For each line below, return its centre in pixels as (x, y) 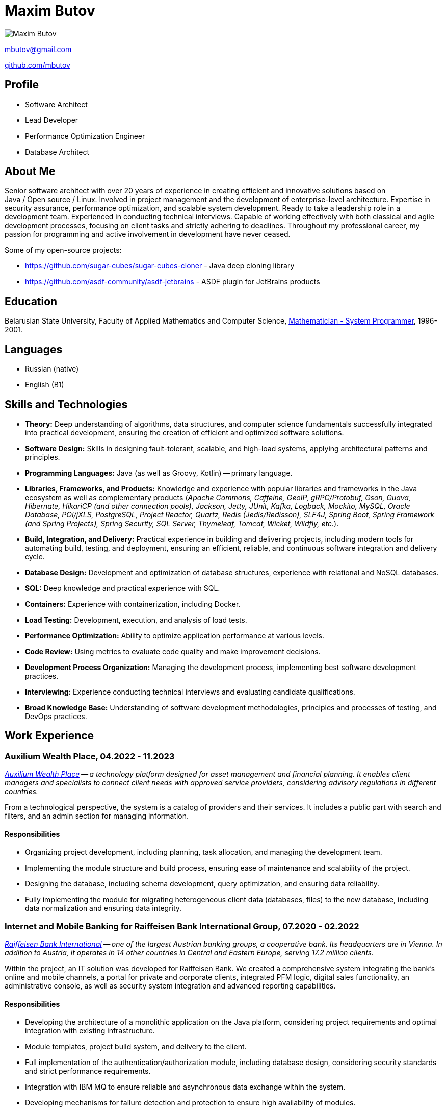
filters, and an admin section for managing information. (97, 816)
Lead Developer (52, 120)
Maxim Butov (50, 11)
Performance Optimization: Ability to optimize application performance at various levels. (175, 635)
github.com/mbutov (37, 65)
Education (31, 301)
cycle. (35, 556)
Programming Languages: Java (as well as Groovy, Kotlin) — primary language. (159, 473)
